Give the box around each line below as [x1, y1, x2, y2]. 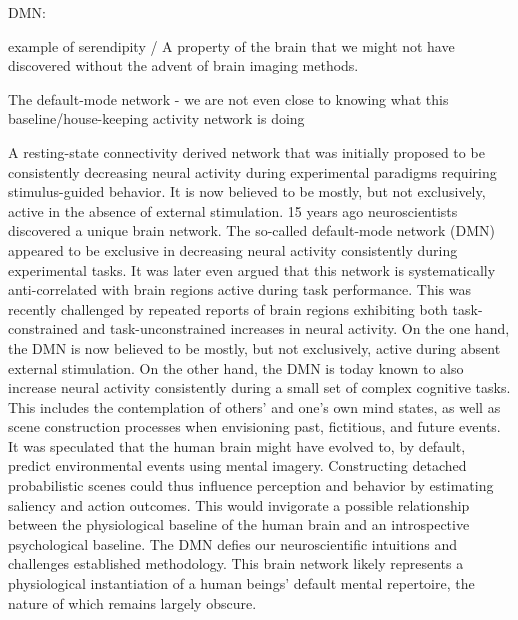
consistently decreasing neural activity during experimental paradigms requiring [8, 161, 497, 182]
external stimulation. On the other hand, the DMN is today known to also [8, 357, 464, 378]
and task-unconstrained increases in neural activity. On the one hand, [82, 318, 510, 339]
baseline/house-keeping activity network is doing [8, 108, 305, 129]
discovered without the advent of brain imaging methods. [8, 55, 359, 76]
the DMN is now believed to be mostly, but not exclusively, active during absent [8, 337, 501, 358]
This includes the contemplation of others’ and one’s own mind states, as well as [8, 396, 501, 417]
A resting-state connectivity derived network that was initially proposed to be [8, 141, 485, 162]
